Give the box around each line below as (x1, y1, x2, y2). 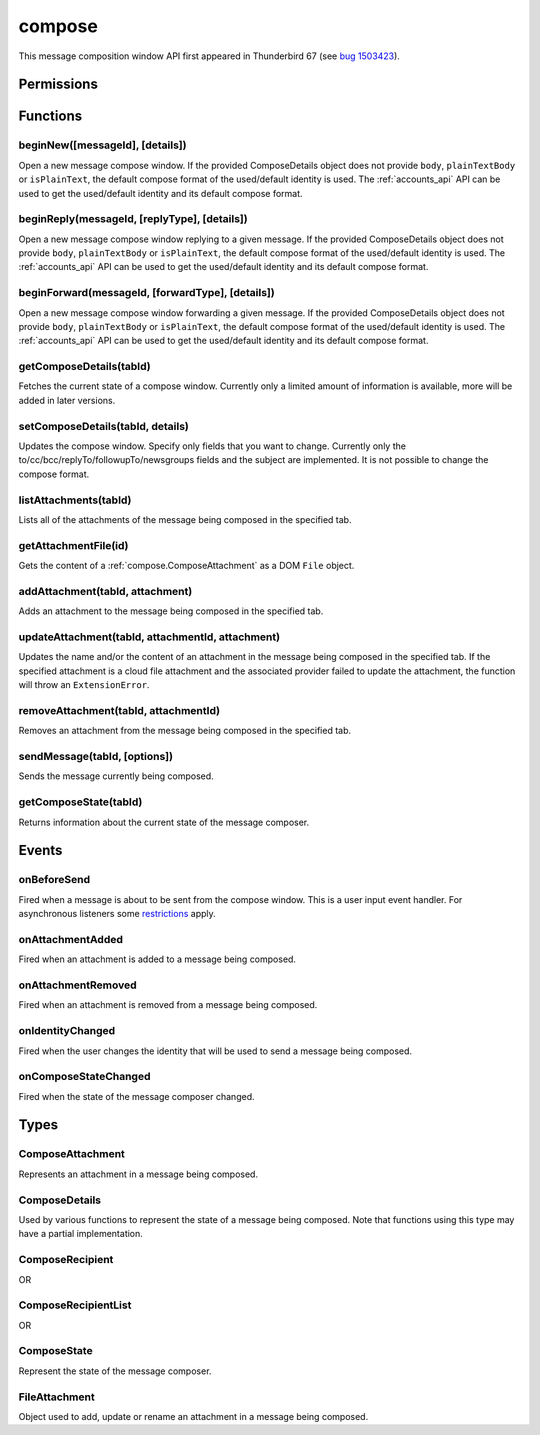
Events (18, 842, 63, 859)
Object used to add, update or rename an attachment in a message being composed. (18, 1410, 369, 1422)
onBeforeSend (18, 873, 90, 887)
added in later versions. (18, 394, 116, 406)
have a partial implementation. (18, 1228, 144, 1240)
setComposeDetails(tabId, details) (18, 419, 189, 433)
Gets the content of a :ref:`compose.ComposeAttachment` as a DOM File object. (18, 560, 355, 572)
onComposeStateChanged (18, 1070, 151, 1084)
